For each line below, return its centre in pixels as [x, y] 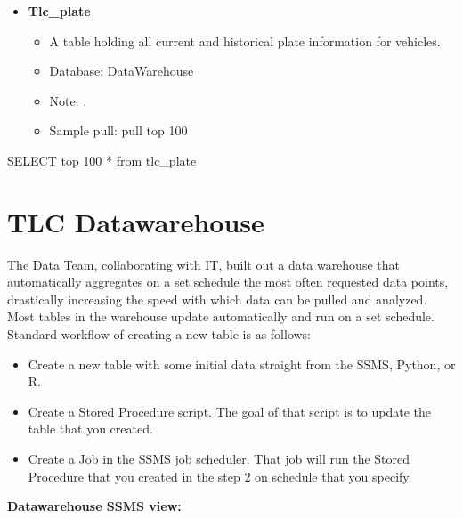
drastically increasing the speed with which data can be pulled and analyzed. [217, 299]
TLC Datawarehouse [136, 221]
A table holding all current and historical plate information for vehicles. [245, 40]
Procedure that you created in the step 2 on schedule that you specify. [220, 476]
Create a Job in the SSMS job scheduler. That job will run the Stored [219, 459]
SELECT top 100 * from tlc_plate [102, 160]
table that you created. [90, 429]
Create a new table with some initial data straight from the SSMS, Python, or [242, 364]
